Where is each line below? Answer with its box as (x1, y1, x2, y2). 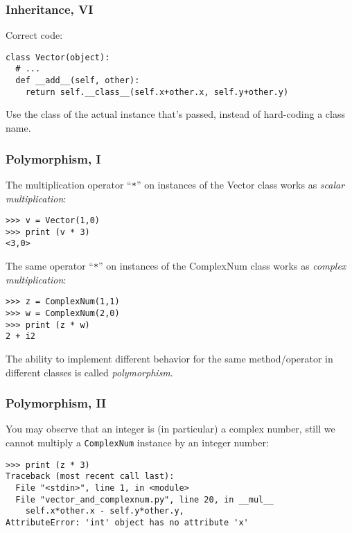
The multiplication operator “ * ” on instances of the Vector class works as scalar (6, 177, 345, 191)
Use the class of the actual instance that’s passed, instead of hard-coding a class (6, 107, 345, 121)
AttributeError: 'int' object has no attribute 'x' (6, 517, 249, 527)
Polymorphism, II (6, 394, 107, 412)
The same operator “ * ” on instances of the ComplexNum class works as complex (6, 259, 346, 273)
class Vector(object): (6, 52, 110, 62)
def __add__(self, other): (15, 76, 140, 86)
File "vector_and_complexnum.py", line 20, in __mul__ (15, 494, 274, 505)
